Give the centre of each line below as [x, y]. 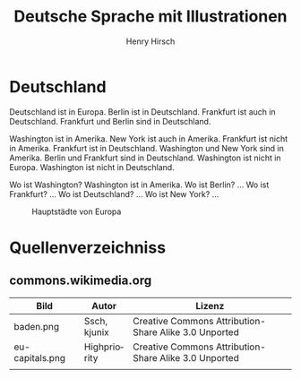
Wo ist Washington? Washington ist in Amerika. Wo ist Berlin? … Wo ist [139, 185]
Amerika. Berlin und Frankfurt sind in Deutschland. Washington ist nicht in [145, 158]
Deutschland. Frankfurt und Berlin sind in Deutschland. [110, 121]
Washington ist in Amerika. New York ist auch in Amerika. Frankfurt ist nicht [149, 138]
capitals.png [39, 357]
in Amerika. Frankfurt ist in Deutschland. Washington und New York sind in [146, 148]
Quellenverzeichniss [88, 247]
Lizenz [210, 306]
